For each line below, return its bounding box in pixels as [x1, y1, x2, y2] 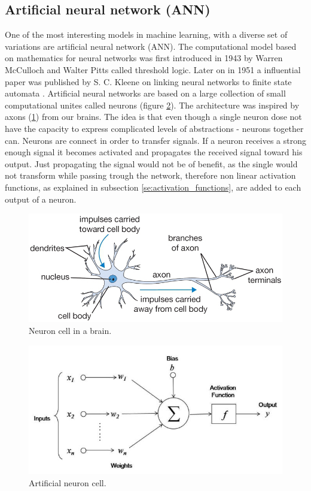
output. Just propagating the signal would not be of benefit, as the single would [5, 157, 298, 170]
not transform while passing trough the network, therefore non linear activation [5, 169, 296, 182]
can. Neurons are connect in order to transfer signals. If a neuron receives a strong [5, 134, 307, 146]
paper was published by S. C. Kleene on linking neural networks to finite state [5, 75, 292, 88]
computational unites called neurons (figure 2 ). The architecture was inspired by [5, 98, 300, 111]
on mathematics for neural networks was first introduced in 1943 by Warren [5, 52, 283, 64]
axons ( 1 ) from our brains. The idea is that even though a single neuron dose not [5, 110, 302, 123]
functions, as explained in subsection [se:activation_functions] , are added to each [5, 180, 301, 193]
